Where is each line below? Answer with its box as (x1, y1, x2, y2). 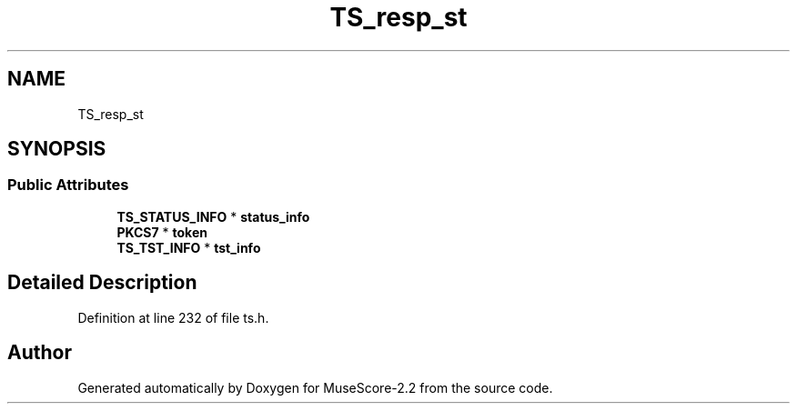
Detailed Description (7, 271, 197, 295)
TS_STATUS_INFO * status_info (116, 208, 310, 225)
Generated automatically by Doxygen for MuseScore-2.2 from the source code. (77, 379, 553, 396)
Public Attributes (7, 175, 129, 195)
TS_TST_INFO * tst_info (116, 239, 261, 256)
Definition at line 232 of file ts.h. (77, 309, 269, 326)
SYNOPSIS (7, 137, 106, 161)
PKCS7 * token (116, 224, 207, 240)
